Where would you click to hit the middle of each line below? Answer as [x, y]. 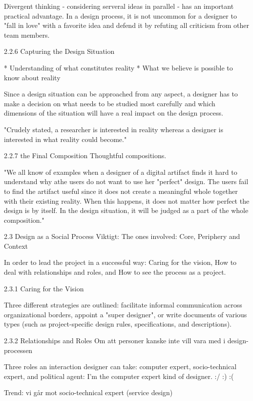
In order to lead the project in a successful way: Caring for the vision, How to [120, 262]
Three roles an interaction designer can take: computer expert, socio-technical [120, 366]
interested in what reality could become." [65, 139]
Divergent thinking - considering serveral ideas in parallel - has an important [119, 6]
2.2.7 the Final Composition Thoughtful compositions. [85, 155]
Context [16, 246]
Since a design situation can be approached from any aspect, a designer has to [121, 94]
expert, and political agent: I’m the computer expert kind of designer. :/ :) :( [119, 376]
